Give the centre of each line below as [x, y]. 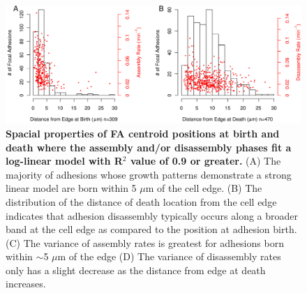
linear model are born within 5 [71, 188]
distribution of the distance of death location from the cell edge [141, 201]
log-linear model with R [64, 161]
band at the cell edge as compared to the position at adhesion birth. [151, 229]
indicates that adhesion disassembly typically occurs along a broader [152, 215]
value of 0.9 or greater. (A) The [205, 161]
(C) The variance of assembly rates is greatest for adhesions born [145, 242]
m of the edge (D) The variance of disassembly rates [169, 256]
